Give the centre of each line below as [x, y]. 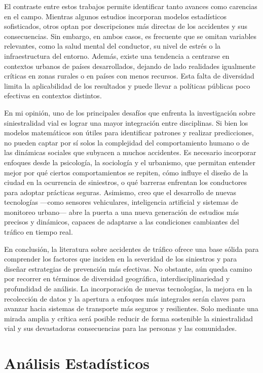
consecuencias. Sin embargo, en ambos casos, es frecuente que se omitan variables [130, 36]
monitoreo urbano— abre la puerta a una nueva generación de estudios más [122, 212]
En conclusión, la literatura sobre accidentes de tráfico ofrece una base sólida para [131, 249]
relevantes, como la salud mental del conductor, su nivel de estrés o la [112, 46]
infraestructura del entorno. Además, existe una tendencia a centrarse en [117, 55]
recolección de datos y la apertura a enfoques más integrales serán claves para [125, 298]
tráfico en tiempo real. [39, 232]
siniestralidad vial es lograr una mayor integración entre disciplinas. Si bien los [126, 122]
